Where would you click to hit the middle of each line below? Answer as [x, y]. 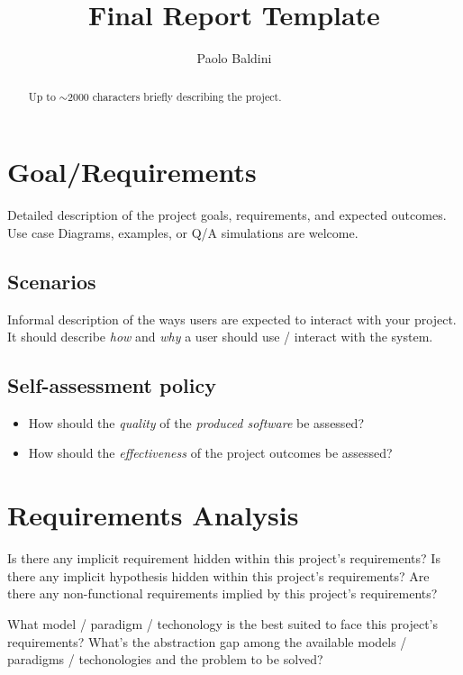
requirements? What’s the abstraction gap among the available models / [207, 641]
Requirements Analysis [153, 515]
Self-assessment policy [112, 385]
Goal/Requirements [132, 172]
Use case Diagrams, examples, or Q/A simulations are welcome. [183, 232]
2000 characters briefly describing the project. [175, 96]
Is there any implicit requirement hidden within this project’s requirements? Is [224, 558]
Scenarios [52, 281]
